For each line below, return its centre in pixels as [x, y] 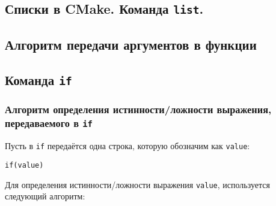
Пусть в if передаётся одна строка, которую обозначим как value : [127, 146]
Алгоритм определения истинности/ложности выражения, [138, 109]
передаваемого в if [49, 123]
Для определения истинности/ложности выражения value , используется [137, 184]
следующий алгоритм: [45, 196]
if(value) [24, 165]
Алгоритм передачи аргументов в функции [131, 44]
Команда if [38, 79]
